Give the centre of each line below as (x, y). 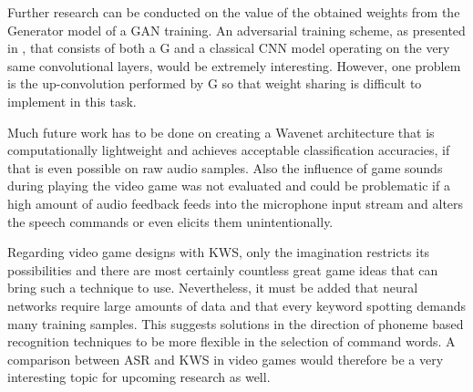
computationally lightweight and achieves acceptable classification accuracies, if (229, 150)
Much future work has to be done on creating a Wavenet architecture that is (221, 132)
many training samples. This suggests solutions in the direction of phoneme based (236, 323)
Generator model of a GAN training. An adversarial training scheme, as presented (236, 30)
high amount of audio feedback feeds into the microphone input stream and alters (236, 203)
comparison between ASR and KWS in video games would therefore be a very (226, 359)
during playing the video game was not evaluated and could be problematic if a (229, 186)
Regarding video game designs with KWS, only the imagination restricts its (219, 252)
